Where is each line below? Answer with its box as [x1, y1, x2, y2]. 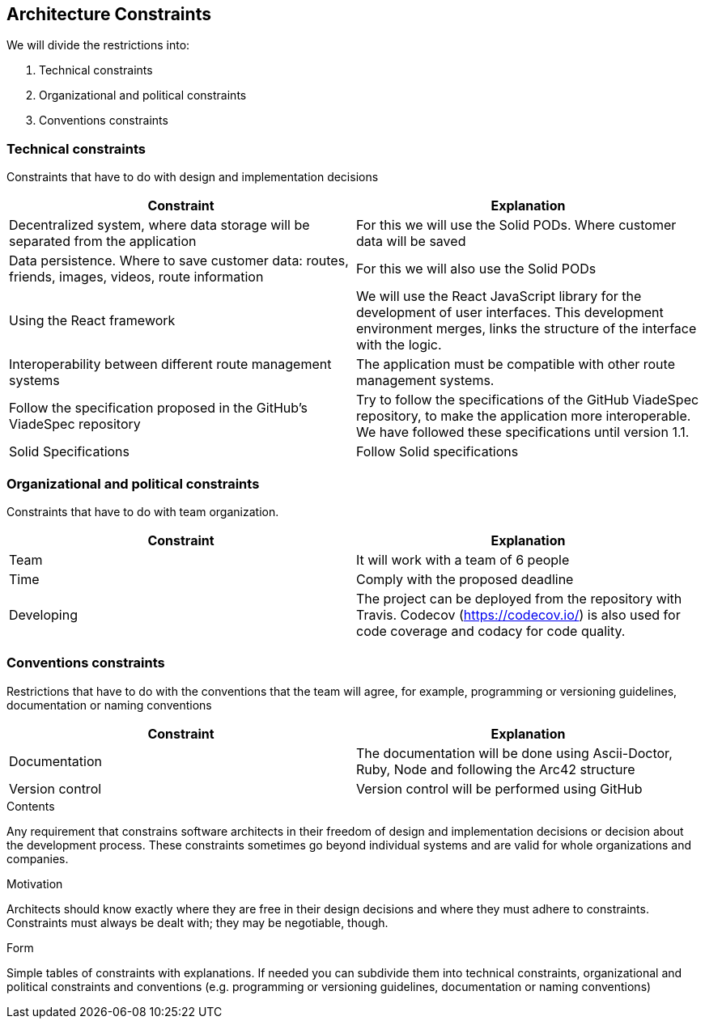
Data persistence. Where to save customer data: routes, [9, 252, 349, 269]
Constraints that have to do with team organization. [6, 504, 279, 519]
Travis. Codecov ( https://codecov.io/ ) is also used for [356, 606, 681, 623]
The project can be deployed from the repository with [356, 590, 682, 607]
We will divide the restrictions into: [6, 38, 190, 53]
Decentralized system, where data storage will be [9, 217, 310, 234]
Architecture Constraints [6, 4, 211, 24]
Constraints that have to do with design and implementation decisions [6, 170, 379, 184]
